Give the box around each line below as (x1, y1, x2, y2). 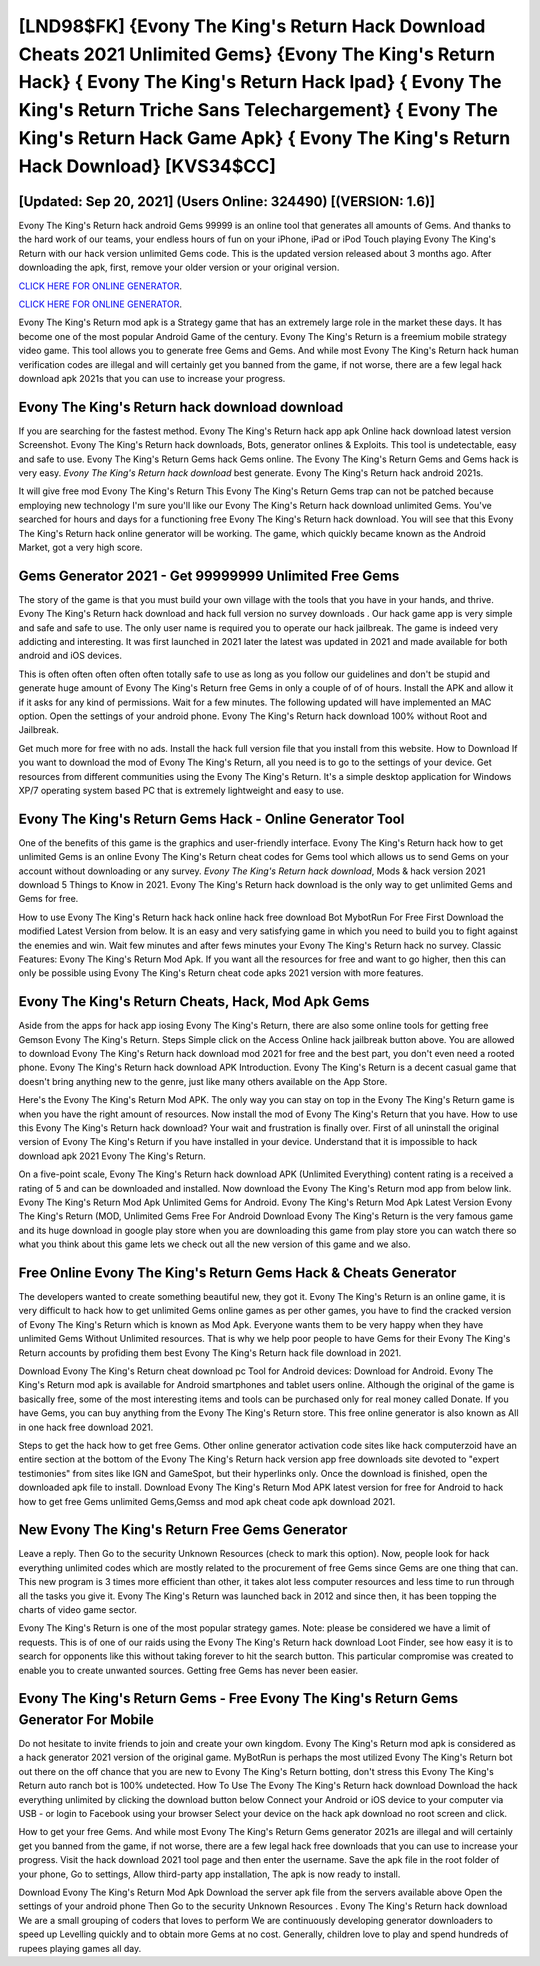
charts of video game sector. (18, 1604, 137, 1615)
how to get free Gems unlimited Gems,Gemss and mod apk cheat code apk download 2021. (18, 1495, 396, 1507)
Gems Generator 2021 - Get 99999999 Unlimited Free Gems (18, 567, 400, 584)
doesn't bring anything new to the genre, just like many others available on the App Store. (18, 1075, 388, 1087)
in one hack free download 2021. (18, 1421, 154, 1433)
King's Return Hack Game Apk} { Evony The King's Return (18, 126, 511, 149)
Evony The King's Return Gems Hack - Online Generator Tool (18, 810, 405, 827)
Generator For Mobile (18, 1711, 154, 1728)
